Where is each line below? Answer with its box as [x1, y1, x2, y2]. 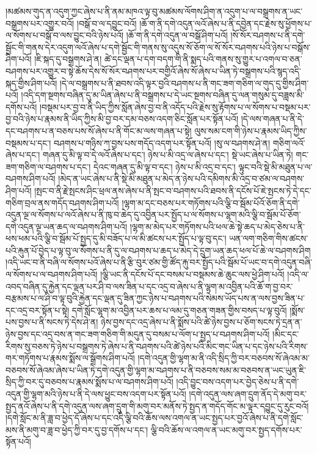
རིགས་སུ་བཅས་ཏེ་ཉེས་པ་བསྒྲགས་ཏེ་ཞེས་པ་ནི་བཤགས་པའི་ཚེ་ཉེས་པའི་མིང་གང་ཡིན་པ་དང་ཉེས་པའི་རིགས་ [5, 339, 308, 352]
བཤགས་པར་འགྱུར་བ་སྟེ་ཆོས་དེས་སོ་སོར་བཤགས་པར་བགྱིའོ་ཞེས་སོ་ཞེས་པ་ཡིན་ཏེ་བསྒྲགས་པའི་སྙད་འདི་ [5, 64, 301, 77]
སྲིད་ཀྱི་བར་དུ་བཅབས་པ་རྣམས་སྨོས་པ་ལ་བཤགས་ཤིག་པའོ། [5, 375, 173, 388]
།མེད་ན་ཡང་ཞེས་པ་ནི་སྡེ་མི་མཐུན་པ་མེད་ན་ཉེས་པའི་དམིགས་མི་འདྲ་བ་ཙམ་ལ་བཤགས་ [58, 172, 305, 185]
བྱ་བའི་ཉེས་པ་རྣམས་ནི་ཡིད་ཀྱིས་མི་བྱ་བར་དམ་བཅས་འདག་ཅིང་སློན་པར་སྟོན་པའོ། [5, 112, 238, 125]
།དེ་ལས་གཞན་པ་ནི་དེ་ [241, 112, 304, 125]
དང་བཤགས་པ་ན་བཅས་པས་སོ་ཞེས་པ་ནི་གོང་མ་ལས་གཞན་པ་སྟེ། [5, 124, 192, 137]
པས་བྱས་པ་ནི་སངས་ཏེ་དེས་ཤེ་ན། [5, 315, 98, 328]
